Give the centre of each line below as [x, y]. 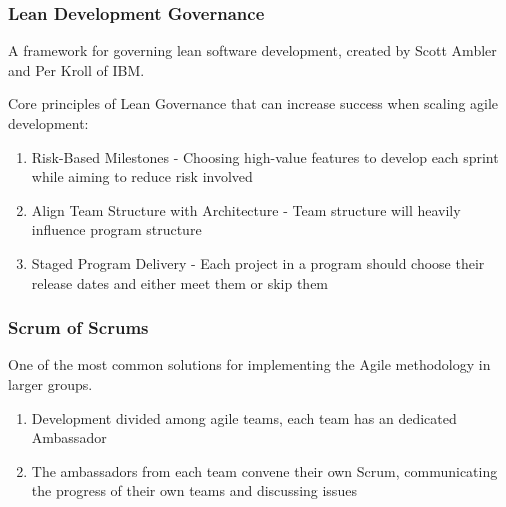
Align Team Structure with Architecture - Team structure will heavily [246, 209]
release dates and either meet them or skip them [180, 282]
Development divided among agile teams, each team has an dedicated [244, 417]
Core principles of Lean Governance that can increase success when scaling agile [253, 103]
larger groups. [50, 383]
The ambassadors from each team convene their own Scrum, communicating [264, 470]
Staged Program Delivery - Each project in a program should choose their [258, 262]
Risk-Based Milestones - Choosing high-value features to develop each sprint [265, 156]
